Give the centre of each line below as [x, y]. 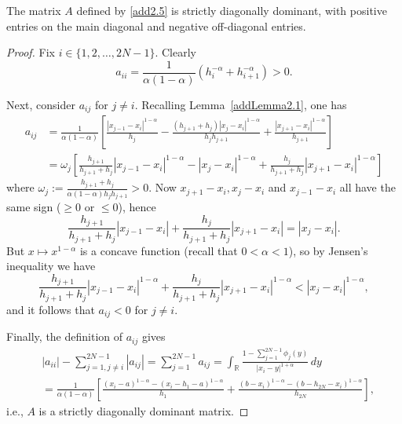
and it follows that [51, 309]
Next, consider [41, 104]
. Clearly [175, 52]
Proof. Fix [31, 52]
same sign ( [34, 207]
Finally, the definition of [65, 336]
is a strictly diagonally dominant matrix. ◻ [144, 410]
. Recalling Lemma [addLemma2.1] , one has [241, 104]
